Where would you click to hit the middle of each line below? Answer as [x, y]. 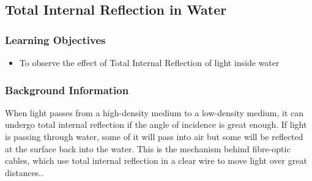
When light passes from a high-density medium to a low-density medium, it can [154, 112]
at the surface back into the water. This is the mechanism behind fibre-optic [148, 148]
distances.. [24, 172]
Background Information [67, 90]
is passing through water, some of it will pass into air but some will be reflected [154, 136]
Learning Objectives [55, 39]
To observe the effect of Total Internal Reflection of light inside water [149, 62]
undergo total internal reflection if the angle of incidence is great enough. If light [156, 124]
